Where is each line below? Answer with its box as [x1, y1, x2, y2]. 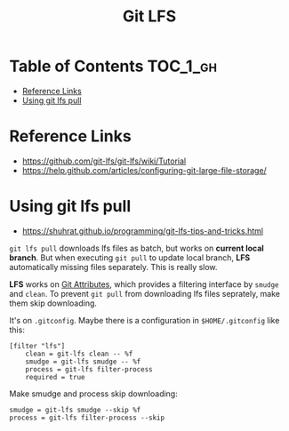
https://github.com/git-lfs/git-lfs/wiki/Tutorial [21, 156, 187, 166]
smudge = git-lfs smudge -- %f [25, 357, 141, 366]
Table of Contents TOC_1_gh [9, 56, 218, 76]
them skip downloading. [9, 298, 98, 308]
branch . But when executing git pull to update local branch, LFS [9, 251, 251, 263]
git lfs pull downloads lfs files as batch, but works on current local [9, 243, 264, 253]
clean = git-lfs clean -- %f [25, 349, 133, 358]
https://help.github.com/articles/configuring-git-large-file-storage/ [21, 164, 267, 175]
